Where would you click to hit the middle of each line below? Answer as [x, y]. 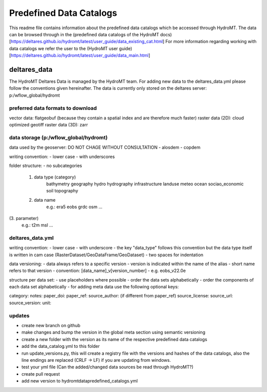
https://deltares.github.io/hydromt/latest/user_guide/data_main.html [80, 56]
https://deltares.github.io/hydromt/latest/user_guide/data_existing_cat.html [87, 42]
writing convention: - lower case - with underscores [62, 157]
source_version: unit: [30, 303]
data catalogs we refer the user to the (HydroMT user [64, 48]
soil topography [62, 191]
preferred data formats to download [53, 108]
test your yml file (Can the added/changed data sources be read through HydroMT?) [108, 367]
